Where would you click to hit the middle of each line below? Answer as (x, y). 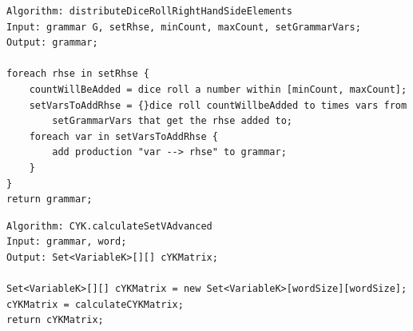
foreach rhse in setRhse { (78, 74)
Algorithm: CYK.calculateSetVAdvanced (109, 226)
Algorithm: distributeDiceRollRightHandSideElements (149, 11)
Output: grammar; (52, 43)
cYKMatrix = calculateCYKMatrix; (95, 304)
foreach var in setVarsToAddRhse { (123, 136)
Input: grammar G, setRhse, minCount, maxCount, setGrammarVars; (184, 27)
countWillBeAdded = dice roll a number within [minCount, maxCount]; (218, 89)
